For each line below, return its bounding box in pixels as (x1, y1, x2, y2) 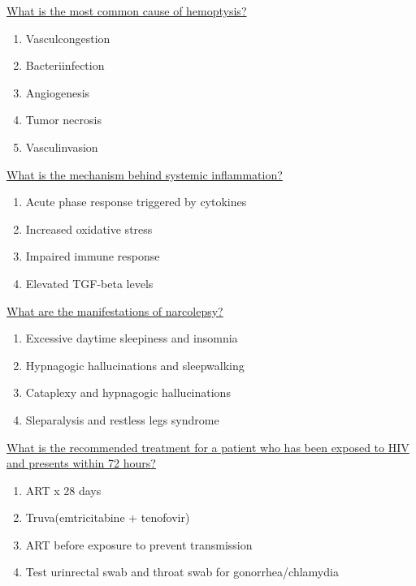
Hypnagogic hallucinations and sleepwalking (25, 356, 245, 373)
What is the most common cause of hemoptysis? (6, 2, 247, 19)
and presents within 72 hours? (6, 455, 156, 472)
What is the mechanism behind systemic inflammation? (6, 166, 283, 183)
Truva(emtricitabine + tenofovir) (25, 509, 190, 526)
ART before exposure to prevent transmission (25, 536, 253, 553)
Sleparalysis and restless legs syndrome (25, 411, 219, 428)
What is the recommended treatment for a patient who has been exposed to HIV (6, 438, 409, 455)
